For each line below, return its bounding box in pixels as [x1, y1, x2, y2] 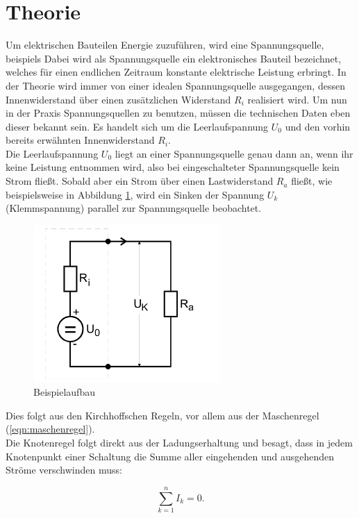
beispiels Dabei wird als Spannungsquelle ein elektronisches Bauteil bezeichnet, [6, 51, 342, 65]
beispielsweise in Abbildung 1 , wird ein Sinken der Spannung [6, 187, 265, 201]
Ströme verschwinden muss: [6, 462, 122, 477]
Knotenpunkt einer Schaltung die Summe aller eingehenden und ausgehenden [6, 449, 335, 463]
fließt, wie [291, 174, 333, 188]
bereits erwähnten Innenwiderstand [6, 133, 155, 147]
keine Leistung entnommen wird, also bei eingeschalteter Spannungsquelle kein [6, 160, 340, 174]
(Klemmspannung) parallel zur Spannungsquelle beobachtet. [6, 201, 262, 215]
